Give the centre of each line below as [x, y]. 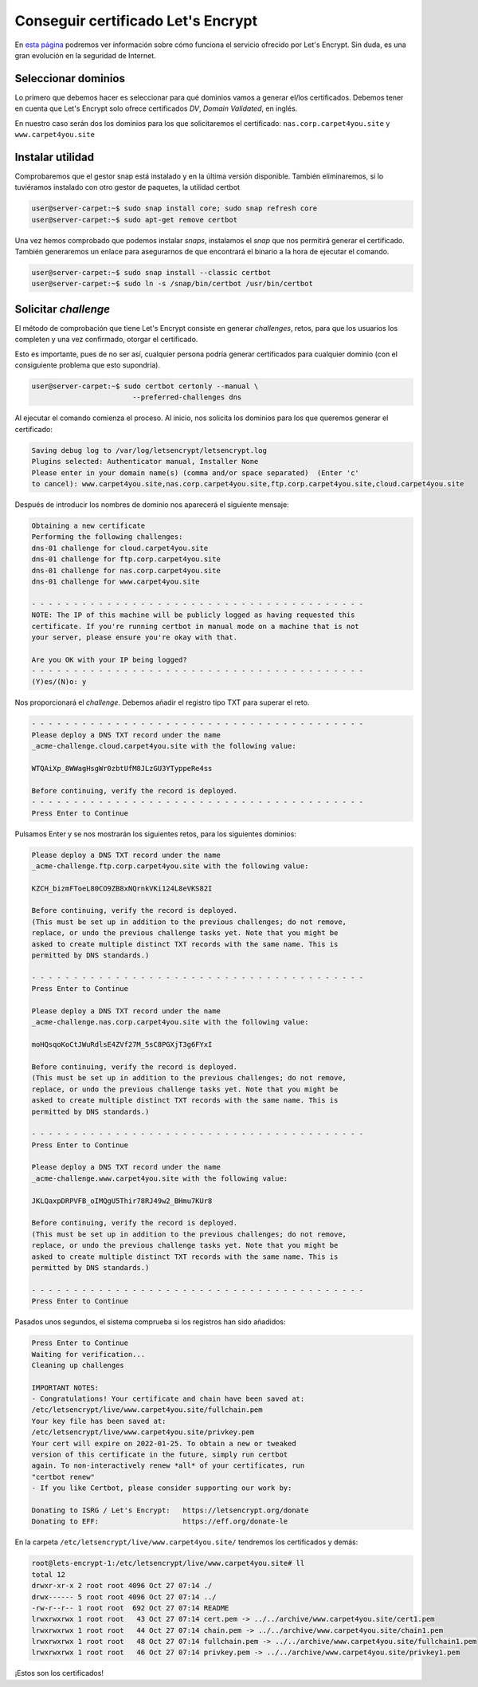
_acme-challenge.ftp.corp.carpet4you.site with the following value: [170, 866]
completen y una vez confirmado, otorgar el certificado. [106, 340]
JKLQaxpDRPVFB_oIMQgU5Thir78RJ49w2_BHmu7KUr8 [122, 1201]
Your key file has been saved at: [99, 1421]
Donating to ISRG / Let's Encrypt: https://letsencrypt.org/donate [170, 1510]
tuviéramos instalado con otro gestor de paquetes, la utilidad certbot [127, 187]
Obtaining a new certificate [88, 525]
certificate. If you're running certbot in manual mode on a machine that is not [196, 626]
